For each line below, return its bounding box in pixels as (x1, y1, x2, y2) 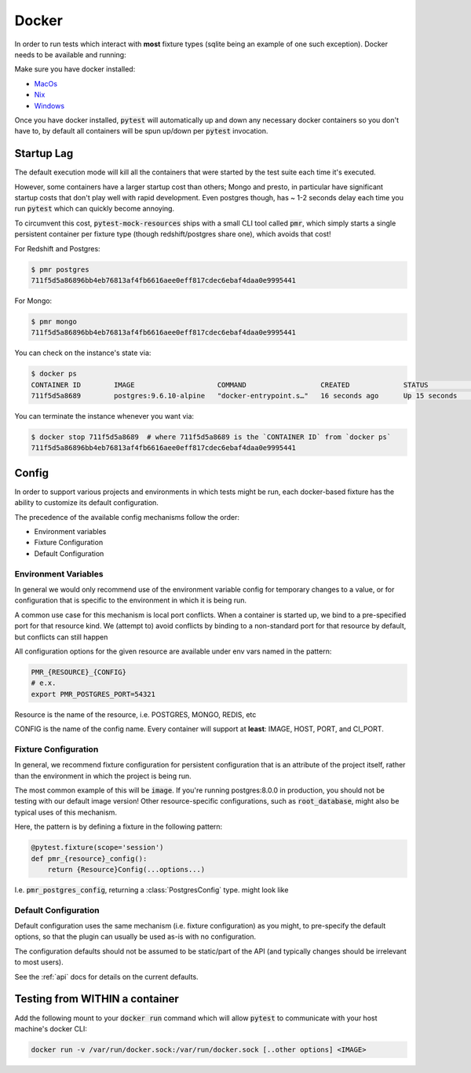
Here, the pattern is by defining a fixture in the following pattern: (14, 822, 223, 832)
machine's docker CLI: (14, 1024, 88, 1033)
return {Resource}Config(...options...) (47, 865, 206, 873)
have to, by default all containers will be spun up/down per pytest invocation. (14, 126, 268, 136)
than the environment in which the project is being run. (14, 771, 192, 781)
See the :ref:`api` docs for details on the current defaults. (14, 972, 199, 981)
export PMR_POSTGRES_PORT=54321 (31, 690, 156, 698)
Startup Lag (14, 147, 74, 160)
